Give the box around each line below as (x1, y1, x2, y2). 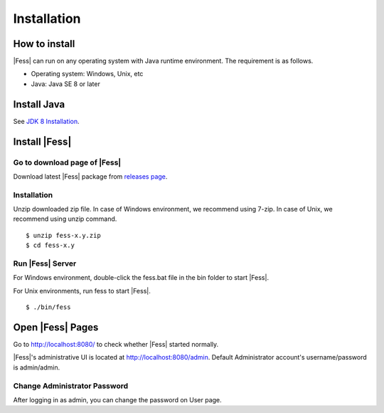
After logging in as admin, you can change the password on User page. (13, 395, 222, 404)
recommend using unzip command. (13, 214, 117, 224)
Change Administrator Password (13, 381, 129, 391)
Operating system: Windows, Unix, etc (31, 70, 144, 78)
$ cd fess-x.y (26, 241, 75, 249)
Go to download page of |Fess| (13, 157, 122, 167)
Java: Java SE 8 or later (31, 79, 101, 88)
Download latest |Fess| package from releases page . (13, 172, 168, 181)
